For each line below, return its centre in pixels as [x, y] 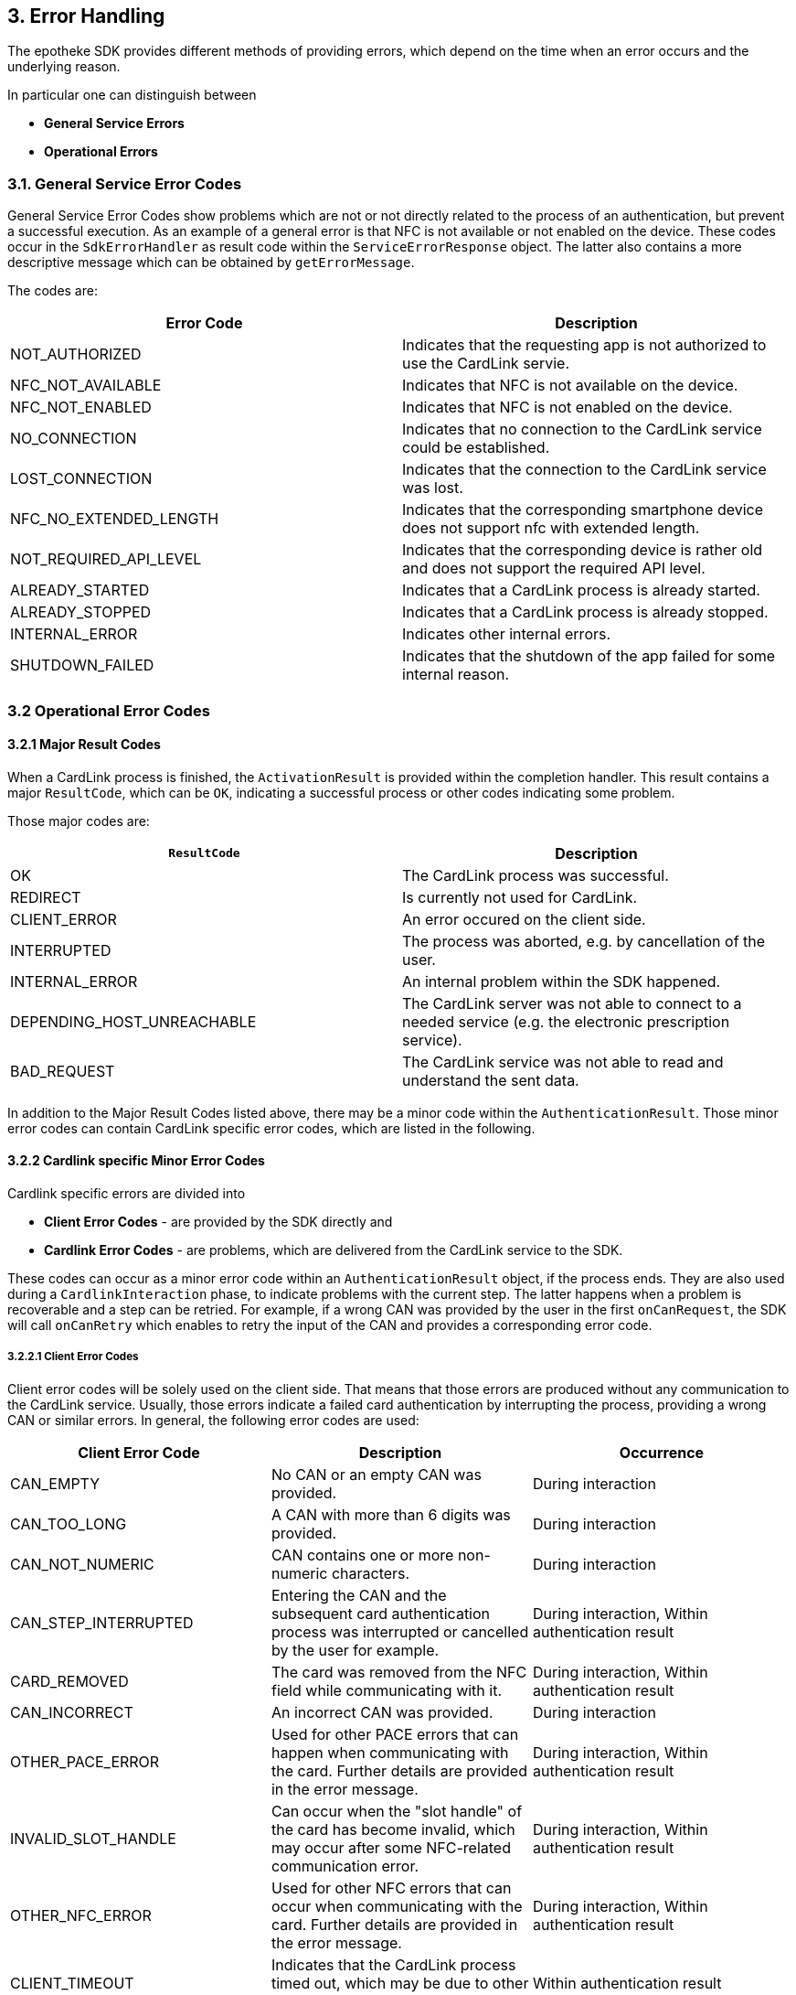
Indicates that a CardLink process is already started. [581, 590]
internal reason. [456, 675]
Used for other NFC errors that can [391, 1888]
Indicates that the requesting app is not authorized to [584, 345]
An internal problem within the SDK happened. [562, 981]
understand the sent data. [491, 1080]
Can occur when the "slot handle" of [397, 1811]
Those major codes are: [79, 821]
